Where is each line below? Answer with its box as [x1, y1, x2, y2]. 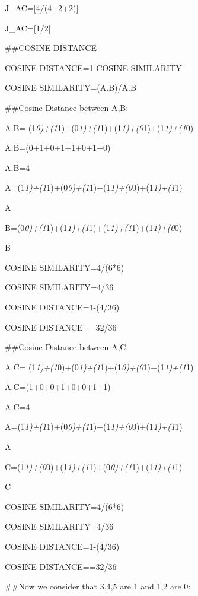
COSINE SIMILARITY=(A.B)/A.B [5, 81, 136, 94]
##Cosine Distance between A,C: [5, 341, 129, 353]
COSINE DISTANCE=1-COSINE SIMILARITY [5, 61, 182, 74]
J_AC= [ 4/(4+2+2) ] [5, 2, 79, 14]
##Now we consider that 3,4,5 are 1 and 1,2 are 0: [5, 580, 191, 592]
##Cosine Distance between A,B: [5, 101, 129, 113]
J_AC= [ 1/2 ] [5, 21, 51, 34]
